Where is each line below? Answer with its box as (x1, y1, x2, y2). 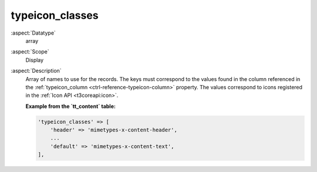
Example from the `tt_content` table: (25, 103, 116, 110)
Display (25, 56, 44, 63)
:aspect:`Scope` (11, 48, 49, 55)
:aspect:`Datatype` (11, 29, 56, 36)
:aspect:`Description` (11, 68, 62, 75)
